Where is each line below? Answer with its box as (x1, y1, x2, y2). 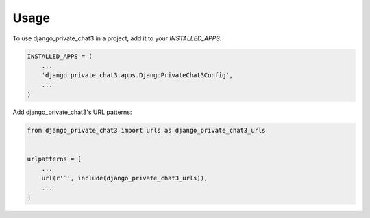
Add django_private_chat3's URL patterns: (12, 108, 132, 116)
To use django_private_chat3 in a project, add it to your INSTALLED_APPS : (12, 34, 222, 42)
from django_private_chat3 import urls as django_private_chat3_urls (27, 126, 266, 135)
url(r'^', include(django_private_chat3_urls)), (41, 174, 208, 182)
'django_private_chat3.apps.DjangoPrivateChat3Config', (41, 72, 234, 79)
